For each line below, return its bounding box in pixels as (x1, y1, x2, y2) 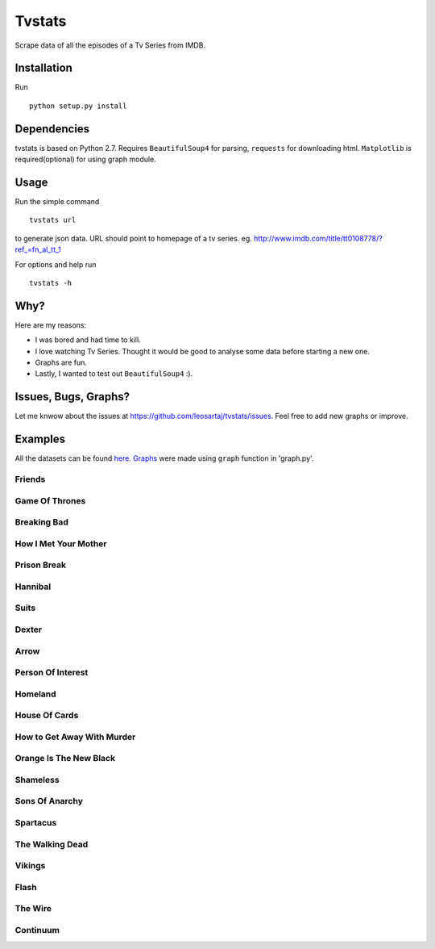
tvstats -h (29, 278, 72, 287)
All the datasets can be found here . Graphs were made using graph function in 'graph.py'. (14, 454, 314, 463)
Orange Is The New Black (14, 753, 116, 764)
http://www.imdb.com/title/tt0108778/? (254, 233, 383, 243)
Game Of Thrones (14, 495, 86, 506)
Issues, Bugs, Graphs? (14, 390, 130, 403)
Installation (14, 61, 72, 75)
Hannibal (14, 581, 52, 592)
